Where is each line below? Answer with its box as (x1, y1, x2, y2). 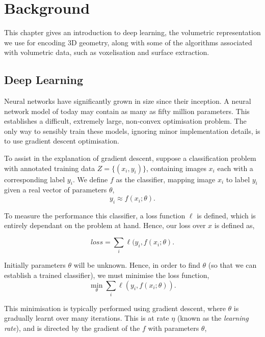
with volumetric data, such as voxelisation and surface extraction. (4, 47, 209, 58)
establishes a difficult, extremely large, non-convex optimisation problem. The (4, 116, 247, 126)
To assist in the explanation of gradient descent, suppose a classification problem (4, 153, 256, 163)
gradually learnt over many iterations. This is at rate (4, 313, 169, 323)
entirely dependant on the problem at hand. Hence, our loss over (4, 220, 206, 231)
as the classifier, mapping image (116, 174, 216, 184)
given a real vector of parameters (4, 184, 107, 195)
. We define (72, 174, 108, 184)
